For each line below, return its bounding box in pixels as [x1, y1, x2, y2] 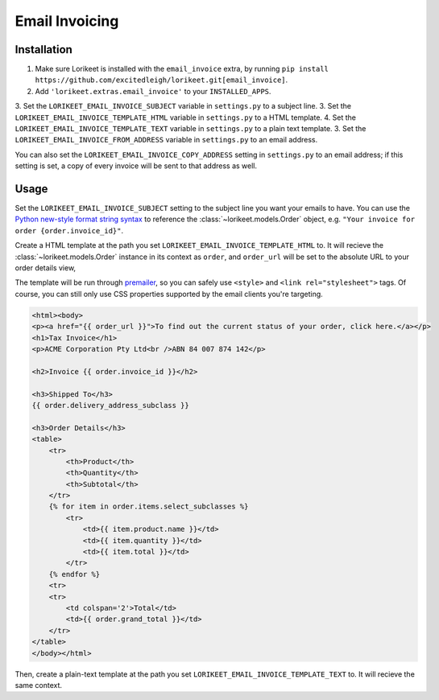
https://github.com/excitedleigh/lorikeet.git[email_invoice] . [35, 75, 288, 84]
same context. [14, 680, 63, 690]
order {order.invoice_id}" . [14, 225, 124, 235]
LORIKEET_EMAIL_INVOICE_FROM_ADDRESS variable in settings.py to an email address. [14, 135, 318, 145]
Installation [14, 43, 72, 56]
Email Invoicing [14, 12, 119, 30]
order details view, [14, 263, 77, 273]
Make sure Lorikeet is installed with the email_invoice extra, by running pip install [35, 64, 329, 74]
